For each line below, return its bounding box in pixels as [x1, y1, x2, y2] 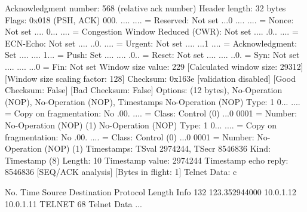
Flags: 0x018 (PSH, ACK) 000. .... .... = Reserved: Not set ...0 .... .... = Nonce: [5, 13, 294, 26]
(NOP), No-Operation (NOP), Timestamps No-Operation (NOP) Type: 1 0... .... [5, 95, 300, 107]
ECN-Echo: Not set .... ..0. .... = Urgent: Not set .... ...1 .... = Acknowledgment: [5, 36, 297, 49]
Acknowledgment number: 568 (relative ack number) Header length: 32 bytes [5, 2, 286, 14]
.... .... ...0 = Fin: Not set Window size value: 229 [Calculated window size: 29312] [5, 60, 303, 72]
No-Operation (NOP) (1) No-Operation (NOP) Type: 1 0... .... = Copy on [5, 118, 277, 131]
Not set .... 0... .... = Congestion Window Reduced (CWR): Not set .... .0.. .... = [5, 25, 299, 38]
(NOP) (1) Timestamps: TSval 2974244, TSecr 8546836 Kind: [44, 142, 271, 155]
